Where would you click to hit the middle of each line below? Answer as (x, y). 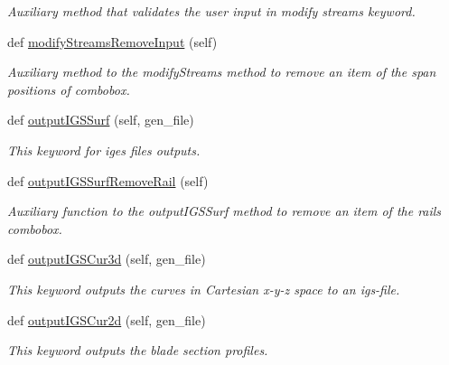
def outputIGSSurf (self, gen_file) (101, 120)
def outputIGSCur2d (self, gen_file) (107, 319)
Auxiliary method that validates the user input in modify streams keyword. (211, 11)
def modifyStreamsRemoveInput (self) (112, 41)
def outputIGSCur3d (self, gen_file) (107, 259)
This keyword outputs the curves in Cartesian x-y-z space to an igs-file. (204, 289)
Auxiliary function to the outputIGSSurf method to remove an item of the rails (224, 211)
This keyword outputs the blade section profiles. (138, 350)
